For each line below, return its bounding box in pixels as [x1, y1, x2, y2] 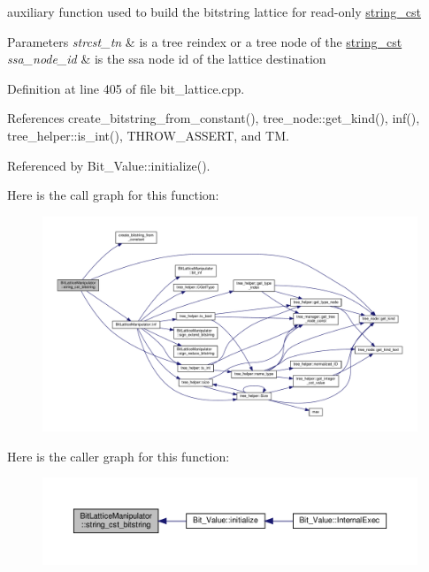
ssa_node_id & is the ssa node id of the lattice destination [7, 50, 326, 68]
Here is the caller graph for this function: [7, 446, 230, 465]
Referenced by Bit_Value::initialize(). [7, 156, 211, 174]
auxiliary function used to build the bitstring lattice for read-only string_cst [7, 3, 422, 20]
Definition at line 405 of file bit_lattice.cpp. [7, 79, 245, 97]
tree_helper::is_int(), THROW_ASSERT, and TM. [7, 126, 289, 144]
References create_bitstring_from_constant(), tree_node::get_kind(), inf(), [7, 109, 420, 127]
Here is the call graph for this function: [7, 186, 219, 204]
